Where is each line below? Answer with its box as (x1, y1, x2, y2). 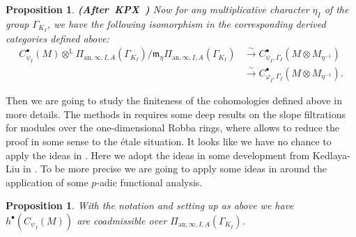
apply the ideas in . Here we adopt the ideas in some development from (6, 147, 310, 162)
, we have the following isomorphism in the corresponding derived (47, 16, 326, 31)
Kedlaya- (312, 147, 350, 162)
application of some (6, 174, 88, 189)
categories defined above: (6, 31, 109, 45)
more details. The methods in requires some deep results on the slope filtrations (6, 106, 346, 121)
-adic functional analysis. (96, 174, 203, 189)
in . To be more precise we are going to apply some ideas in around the (23, 161, 327, 176)
